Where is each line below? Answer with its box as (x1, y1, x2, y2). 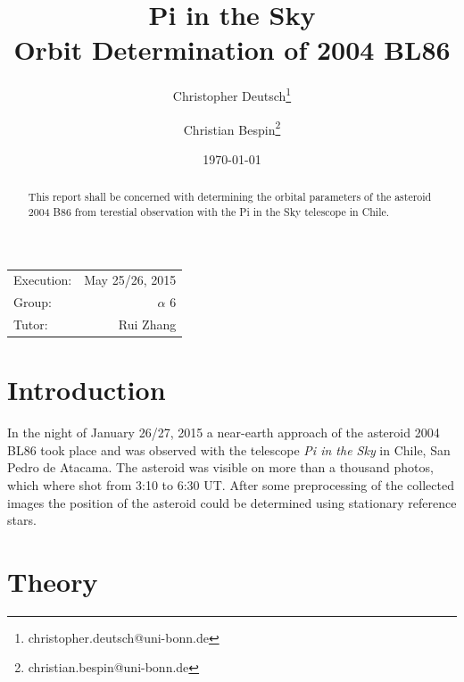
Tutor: (13, 314, 48, 333)
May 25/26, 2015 (84, 270, 177, 289)
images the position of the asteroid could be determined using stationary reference (7, 493, 457, 511)
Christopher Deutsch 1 (172, 84, 292, 104)
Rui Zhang (118, 314, 177, 333)
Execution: (13, 270, 72, 289)
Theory (7, 562, 98, 599)
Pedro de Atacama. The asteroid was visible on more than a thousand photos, (7, 458, 434, 477)
